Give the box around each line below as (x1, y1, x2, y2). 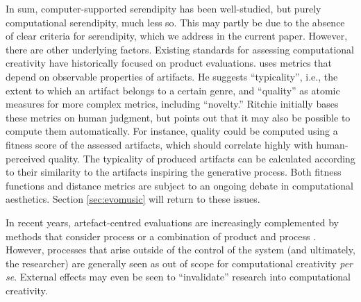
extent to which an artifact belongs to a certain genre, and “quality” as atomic (6, 83, 340, 97)
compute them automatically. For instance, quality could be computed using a (6, 124, 338, 138)
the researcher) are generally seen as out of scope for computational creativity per (6, 255, 353, 270)
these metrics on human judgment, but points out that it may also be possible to (6, 110, 351, 124)
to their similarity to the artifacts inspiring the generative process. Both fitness (6, 165, 342, 179)
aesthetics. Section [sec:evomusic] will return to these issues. (6, 192, 260, 206)
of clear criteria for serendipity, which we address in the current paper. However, (6, 28, 348, 43)
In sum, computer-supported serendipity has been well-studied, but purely (6, 1, 321, 15)
